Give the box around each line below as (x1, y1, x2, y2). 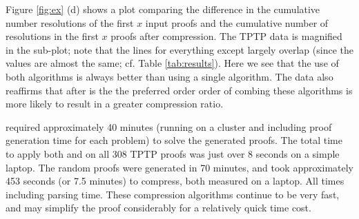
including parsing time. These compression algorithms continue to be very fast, (6, 187, 340, 201)
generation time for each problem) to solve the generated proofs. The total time (6, 133, 342, 147)
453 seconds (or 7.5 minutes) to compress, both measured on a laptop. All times (6, 174, 345, 188)
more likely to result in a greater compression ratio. (6, 96, 224, 111)
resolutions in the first (6, 29, 99, 43)
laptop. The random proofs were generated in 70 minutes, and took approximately (6, 160, 353, 174)
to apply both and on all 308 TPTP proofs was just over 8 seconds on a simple (6, 146, 340, 160)
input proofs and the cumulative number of (145, 15, 329, 30)
